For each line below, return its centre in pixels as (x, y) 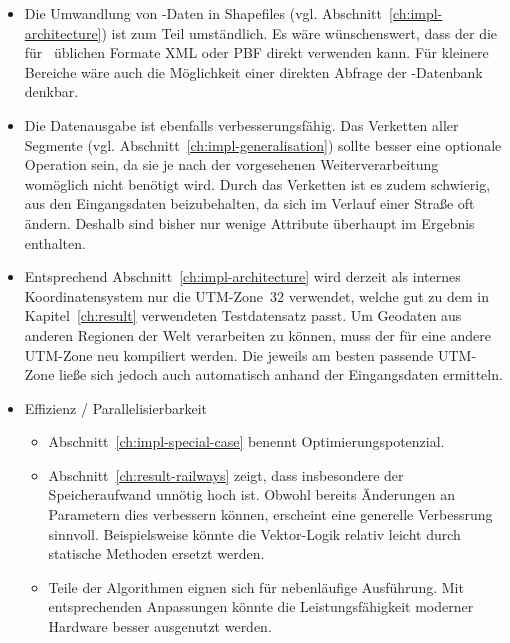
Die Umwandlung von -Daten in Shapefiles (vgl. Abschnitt (203, 13)
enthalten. (55, 242)
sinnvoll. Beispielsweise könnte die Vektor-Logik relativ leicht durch (254, 533)
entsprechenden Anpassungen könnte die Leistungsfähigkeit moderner (261, 606)
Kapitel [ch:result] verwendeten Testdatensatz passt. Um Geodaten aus (243, 315)
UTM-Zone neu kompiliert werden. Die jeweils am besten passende (229, 354)
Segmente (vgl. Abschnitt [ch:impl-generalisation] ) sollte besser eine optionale (263, 144)
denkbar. (51, 91)
